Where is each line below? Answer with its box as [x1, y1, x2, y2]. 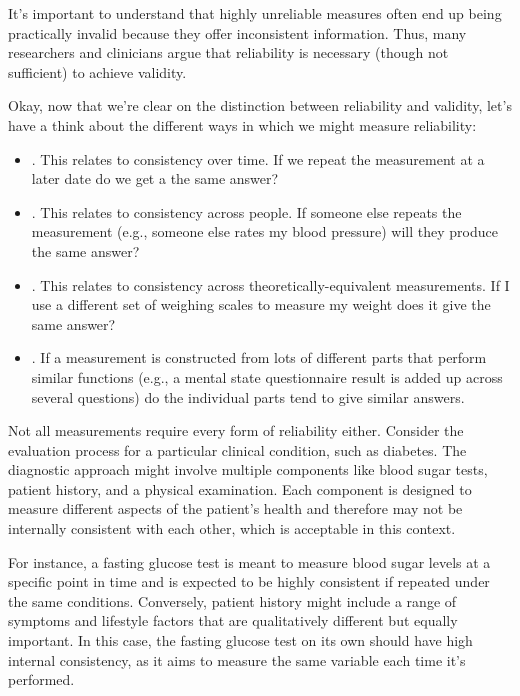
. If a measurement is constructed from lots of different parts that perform [31, 347, 487, 368]
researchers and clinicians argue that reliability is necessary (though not [8, 42, 449, 63]
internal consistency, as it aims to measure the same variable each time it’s [8, 649, 466, 670]
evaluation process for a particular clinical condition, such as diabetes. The [8, 439, 467, 460]
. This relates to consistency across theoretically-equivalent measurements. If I [31, 274, 510, 295]
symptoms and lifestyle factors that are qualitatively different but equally [8, 610, 458, 631]
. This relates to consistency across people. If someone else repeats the [31, 201, 462, 222]
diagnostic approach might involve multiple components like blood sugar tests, [8, 459, 488, 480]
